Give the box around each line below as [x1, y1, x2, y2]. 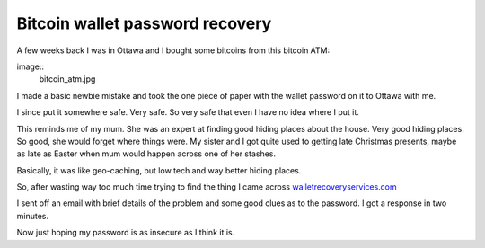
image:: [16, 61, 45, 72]
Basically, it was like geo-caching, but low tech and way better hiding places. [16, 164, 302, 175]
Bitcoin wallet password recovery [16, 13, 272, 33]
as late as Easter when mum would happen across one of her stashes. [16, 148, 277, 159]
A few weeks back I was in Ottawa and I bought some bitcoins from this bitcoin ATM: [16, 45, 331, 56]
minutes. [16, 210, 49, 221]
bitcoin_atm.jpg [39, 74, 96, 84]
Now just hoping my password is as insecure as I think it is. [16, 227, 235, 238]
